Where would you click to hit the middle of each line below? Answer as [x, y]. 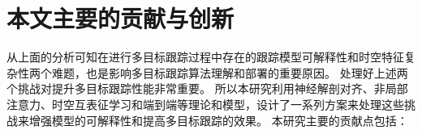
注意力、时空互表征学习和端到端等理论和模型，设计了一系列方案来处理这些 [205, 104]
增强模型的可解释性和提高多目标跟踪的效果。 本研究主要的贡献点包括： [218, 120]
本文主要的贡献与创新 [121, 18]
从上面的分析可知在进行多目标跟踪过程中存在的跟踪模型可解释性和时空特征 [205, 57]
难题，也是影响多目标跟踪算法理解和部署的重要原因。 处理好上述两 [230, 72]
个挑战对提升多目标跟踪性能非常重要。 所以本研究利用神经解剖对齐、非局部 [207, 88]
